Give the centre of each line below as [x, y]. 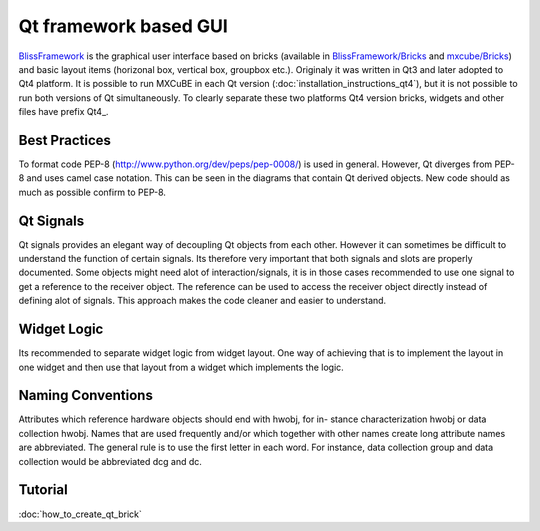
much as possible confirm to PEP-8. [92, 192]
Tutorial [43, 490]
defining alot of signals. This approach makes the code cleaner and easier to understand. [202, 301]
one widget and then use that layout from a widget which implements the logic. [181, 367]
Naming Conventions [86, 395]
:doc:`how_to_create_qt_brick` [80, 514]
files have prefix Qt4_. [63, 112]
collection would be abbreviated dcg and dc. [110, 461]
